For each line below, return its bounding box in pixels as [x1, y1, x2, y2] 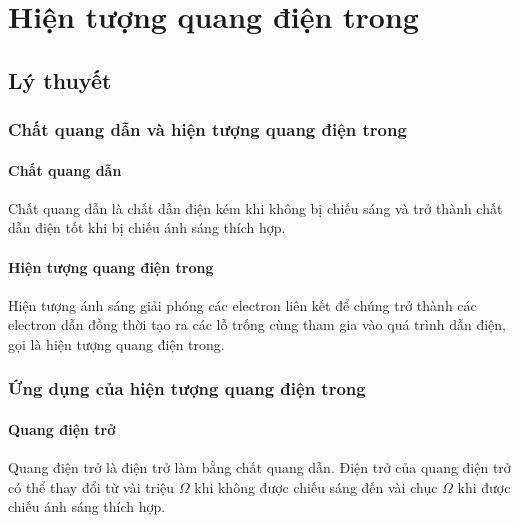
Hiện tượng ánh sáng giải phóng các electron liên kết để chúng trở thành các [8, 294, 477, 315]
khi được [457, 476, 511, 497]
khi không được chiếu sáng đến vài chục [194, 476, 438, 497]
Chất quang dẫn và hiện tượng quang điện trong [8, 117, 407, 142]
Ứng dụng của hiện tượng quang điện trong [8, 376, 366, 401]
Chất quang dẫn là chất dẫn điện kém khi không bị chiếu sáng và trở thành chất [8, 197, 503, 218]
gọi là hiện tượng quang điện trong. [8, 333, 225, 354]
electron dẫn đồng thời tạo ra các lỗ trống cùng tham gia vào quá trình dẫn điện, [8, 314, 506, 335]
